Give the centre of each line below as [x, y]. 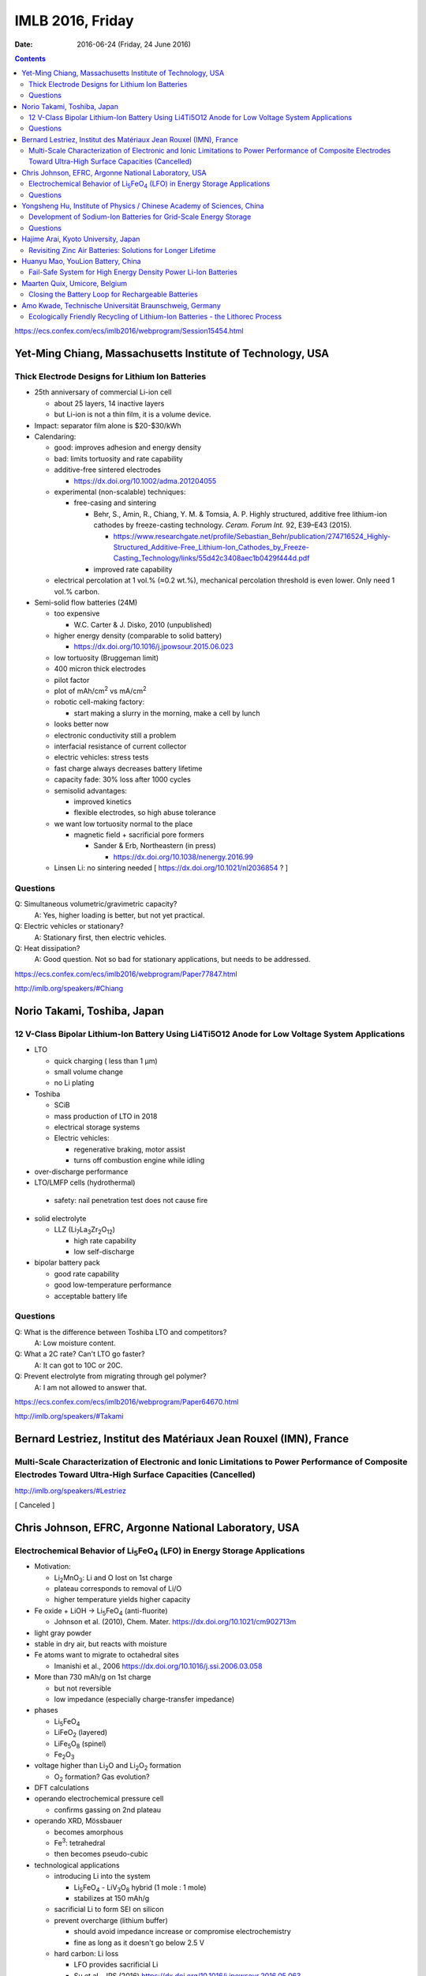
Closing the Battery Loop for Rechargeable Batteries [114, 294]
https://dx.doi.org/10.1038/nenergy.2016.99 [183, 857]
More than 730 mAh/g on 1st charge [93, 1677]
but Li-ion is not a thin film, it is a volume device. [133, 414]
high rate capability [105, 1240]
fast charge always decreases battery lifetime [128, 768]
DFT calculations [62, 1788]
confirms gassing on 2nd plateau [108, 1809]
